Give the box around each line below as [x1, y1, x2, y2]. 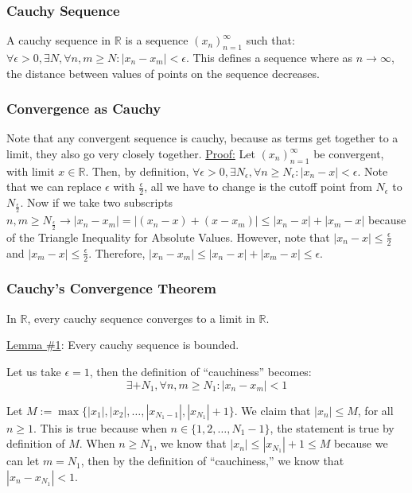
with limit [6, 162, 55, 179]
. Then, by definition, [85, 162, 189, 179]
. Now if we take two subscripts [20, 194, 173, 211]
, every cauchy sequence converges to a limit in [27, 309, 255, 326]
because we [333, 435, 388, 452]
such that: [246, 32, 295, 49]
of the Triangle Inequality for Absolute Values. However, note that [6, 228, 330, 245]
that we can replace [6, 178, 102, 195]
